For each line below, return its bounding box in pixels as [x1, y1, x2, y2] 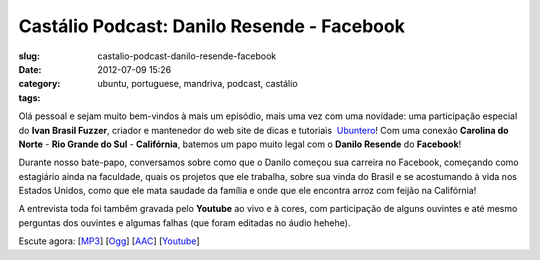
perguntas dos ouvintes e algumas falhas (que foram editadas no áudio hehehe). [18, 216, 351, 229]
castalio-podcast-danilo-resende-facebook [97, 50, 277, 62]
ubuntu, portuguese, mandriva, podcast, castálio [97, 78, 299, 90]
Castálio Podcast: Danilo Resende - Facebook [18, 15, 405, 37]
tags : [18, 91, 41, 104]
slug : [18, 50, 40, 62]
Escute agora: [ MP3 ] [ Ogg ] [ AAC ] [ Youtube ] [18, 235, 200, 247]
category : [18, 78, 61, 90]
